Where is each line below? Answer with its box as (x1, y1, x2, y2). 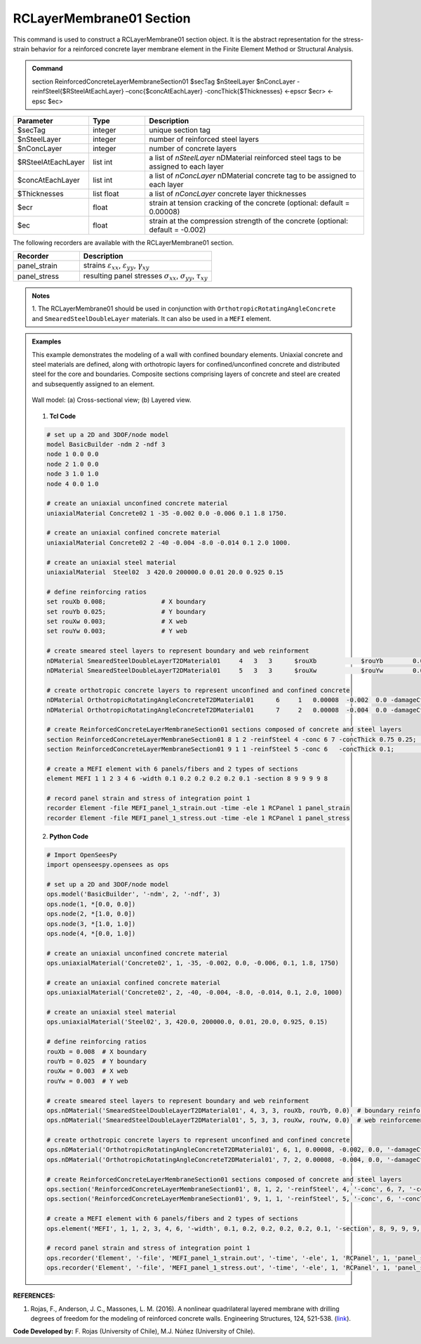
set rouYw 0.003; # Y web (46, 627, 187, 635)
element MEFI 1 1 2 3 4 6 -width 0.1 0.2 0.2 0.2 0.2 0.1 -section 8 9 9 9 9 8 (46, 775, 328, 783)
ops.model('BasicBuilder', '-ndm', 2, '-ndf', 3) (46, 890, 221, 899)
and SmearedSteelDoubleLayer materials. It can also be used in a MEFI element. (32, 314, 272, 322)
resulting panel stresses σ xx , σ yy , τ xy (83, 270, 208, 282)
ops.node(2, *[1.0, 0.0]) (46, 910, 136, 918)
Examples (32, 337, 62, 346)
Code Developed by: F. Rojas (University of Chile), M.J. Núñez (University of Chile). (13, 1327, 255, 1336)
